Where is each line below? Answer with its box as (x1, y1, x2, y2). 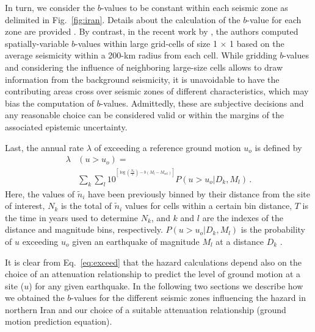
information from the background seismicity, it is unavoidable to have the (5, 72, 280, 85)
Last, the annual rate (5, 141, 84, 154)
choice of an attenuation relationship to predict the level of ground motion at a (5, 267, 300, 280)
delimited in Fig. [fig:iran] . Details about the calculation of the (5, 13, 241, 26)
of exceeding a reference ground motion (94, 141, 241, 154)
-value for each (247, 13, 302, 26)
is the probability (241, 223, 306, 236)
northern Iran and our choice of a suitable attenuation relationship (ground (5, 303, 286, 316)
